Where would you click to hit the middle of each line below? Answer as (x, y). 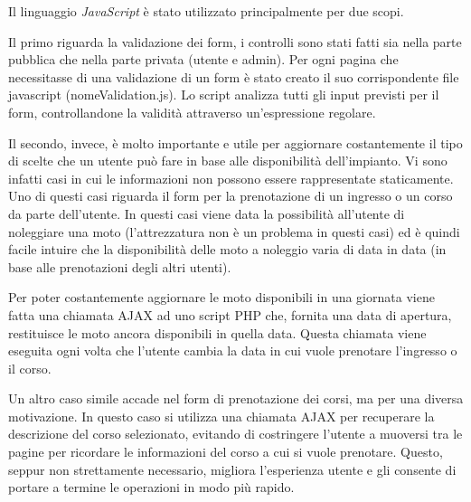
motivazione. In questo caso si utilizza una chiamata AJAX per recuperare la (221, 416)
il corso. (30, 368)
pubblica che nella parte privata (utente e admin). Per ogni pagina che (203, 59)
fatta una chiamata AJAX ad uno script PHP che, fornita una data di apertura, (230, 314)
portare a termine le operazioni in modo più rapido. (151, 487)
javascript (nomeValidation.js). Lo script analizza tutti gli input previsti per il (224, 95)
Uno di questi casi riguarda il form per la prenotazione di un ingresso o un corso (231, 196)
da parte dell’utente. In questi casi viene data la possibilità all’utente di (207, 213)
